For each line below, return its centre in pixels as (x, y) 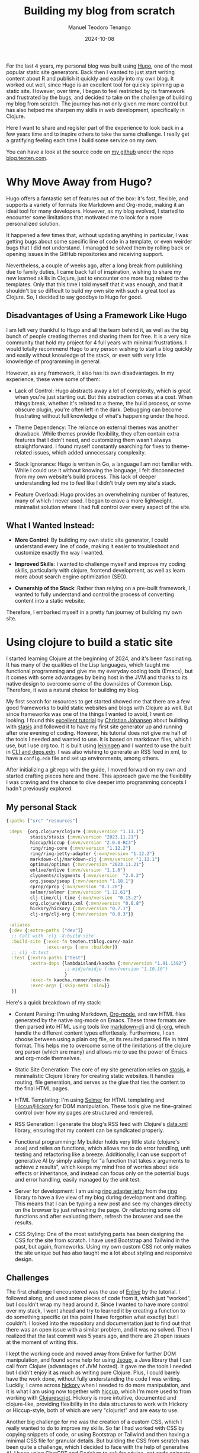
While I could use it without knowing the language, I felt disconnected (99, 470)
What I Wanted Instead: (50, 526)
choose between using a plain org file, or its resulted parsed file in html (101, 1039)
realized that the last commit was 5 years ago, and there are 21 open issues (98, 1336)
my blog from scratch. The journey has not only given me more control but (97, 103)
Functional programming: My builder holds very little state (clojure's (97, 1141)
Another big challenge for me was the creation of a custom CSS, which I (94, 1422)
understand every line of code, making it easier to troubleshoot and (97, 546)
